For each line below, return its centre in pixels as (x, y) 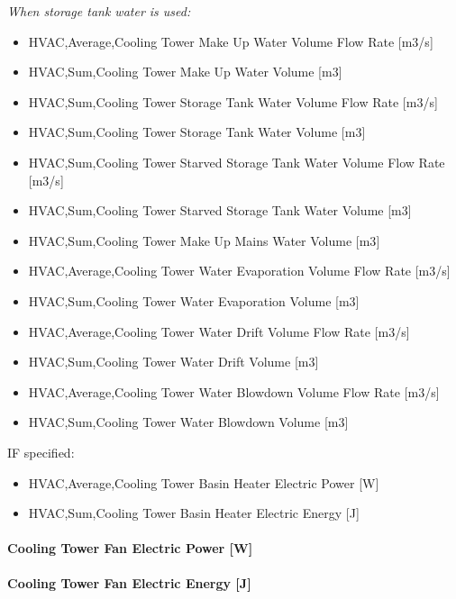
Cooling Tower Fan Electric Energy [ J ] (129, 583)
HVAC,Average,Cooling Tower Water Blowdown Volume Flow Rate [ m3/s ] (234, 391)
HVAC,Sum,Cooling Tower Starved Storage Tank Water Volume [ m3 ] (220, 210)
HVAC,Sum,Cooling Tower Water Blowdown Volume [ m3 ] (188, 422)
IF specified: (41, 452)
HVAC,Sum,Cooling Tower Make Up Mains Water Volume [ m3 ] (204, 240)
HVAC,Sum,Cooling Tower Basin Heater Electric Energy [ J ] (194, 513)
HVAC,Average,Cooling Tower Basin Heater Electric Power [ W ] (204, 482)
